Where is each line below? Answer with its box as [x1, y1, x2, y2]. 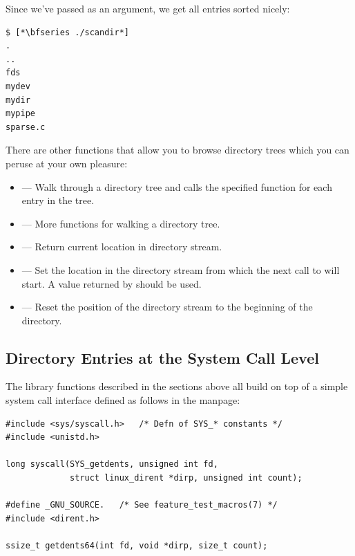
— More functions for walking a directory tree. [21, 216, 220, 230]
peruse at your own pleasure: [6, 156, 128, 170]
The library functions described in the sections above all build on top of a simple [6, 379, 348, 393]
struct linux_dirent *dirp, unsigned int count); [70, 473, 303, 483]
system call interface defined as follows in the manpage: [6, 393, 240, 407]
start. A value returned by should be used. [21, 276, 202, 290]
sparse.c [6, 122, 46, 132]
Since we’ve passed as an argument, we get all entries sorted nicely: [6, 1, 290, 15]
